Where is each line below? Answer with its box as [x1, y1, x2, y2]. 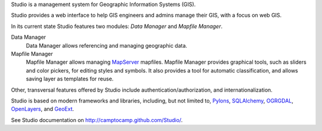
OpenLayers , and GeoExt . [11, 105, 75, 113]
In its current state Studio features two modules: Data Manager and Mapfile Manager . [11, 23, 223, 30]
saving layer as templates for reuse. [26, 75, 114, 83]
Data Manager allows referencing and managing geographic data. [26, 42, 188, 49]
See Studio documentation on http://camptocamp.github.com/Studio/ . [11, 116, 183, 123]
